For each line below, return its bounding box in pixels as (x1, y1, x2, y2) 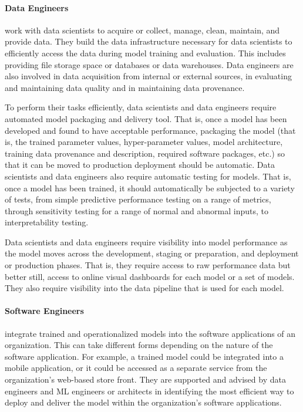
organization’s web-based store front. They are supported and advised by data (5, 373, 286, 386)
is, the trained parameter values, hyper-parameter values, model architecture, (5, 136, 283, 148)
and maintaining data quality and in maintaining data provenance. (5, 81, 245, 93)
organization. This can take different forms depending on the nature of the (5, 339, 273, 351)
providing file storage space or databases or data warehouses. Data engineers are (5, 58, 294, 70)
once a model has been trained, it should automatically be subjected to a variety (5, 181, 295, 194)
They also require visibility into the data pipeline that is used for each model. (5, 282, 284, 294)
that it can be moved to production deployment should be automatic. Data (5, 158, 275, 171)
